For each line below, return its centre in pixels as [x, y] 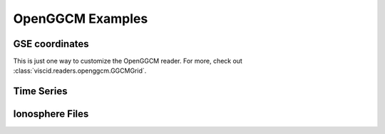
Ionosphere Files [51, 114]
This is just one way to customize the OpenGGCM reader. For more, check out [128, 61]
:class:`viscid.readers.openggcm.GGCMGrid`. [80, 71]
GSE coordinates [51, 44]
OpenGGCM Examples [81, 19]
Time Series [40, 92]
